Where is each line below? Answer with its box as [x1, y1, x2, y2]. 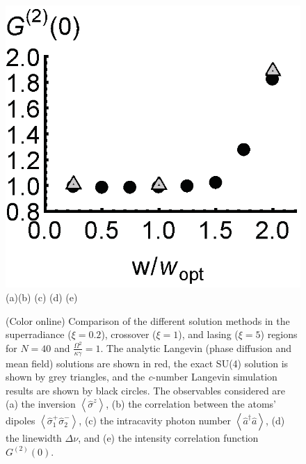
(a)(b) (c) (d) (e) [6, 289, 78, 304]
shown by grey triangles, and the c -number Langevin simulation [6, 369, 277, 384]
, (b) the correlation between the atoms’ [106, 397, 277, 411]
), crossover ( [101, 327, 156, 342]
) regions [260, 327, 298, 342]
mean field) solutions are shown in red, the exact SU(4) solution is [6, 355, 289, 370]
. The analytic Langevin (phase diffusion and [100, 340, 292, 355]
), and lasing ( [178, 327, 239, 342]
